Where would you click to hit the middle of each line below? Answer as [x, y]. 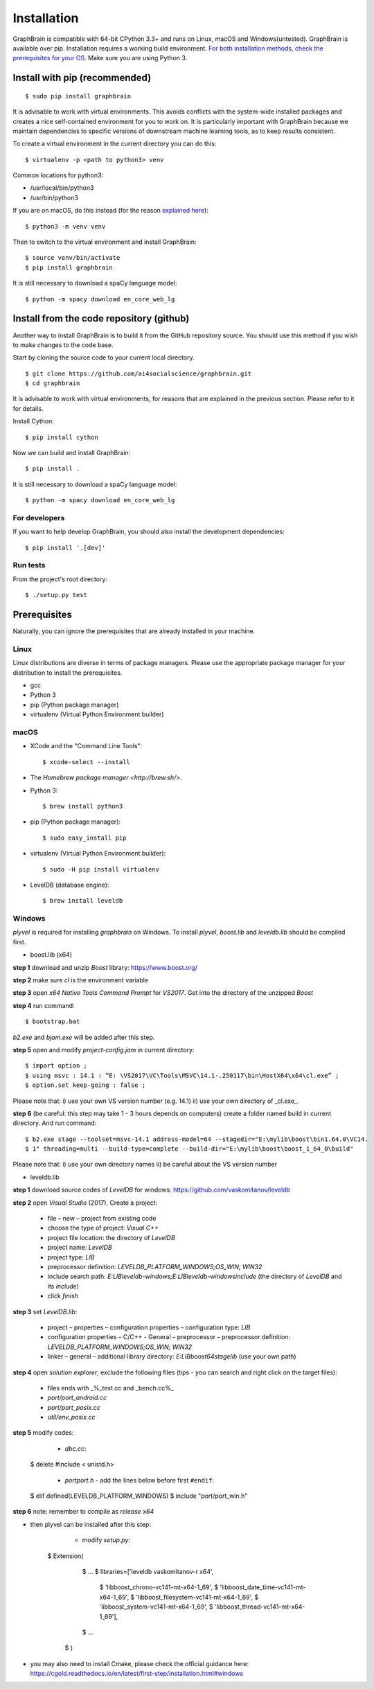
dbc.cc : [75, 1449]
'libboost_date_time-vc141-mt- [262, 1587]
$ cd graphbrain [53, 383]
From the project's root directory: [60, 579]
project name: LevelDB [80, 1248]
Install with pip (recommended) [82, 78]
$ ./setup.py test [56, 595]
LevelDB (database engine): [70, 885]
